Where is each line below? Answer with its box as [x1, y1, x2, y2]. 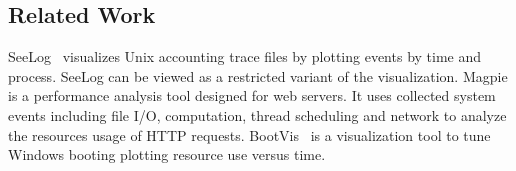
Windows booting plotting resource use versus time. [8, 144, 326, 165]
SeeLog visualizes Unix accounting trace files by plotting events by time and [8, 46, 482, 67]
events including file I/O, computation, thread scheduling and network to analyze [8, 104, 507, 125]
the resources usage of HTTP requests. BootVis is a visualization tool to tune [8, 124, 491, 145]
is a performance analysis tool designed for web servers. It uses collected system [8, 85, 496, 106]
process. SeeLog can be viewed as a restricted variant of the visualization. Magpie [8, 65, 508, 86]
